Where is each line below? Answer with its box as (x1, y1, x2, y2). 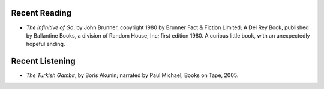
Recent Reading (11, 8, 72, 18)
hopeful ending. (26, 41, 65, 48)
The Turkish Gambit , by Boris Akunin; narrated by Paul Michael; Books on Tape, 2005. (26, 72, 239, 79)
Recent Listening (11, 56, 76, 66)
